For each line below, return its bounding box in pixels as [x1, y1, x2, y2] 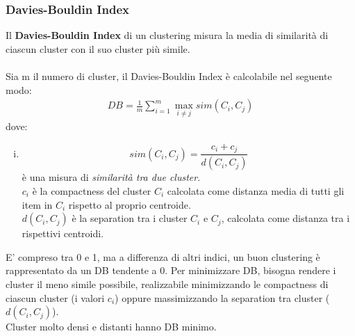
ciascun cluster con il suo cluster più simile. [6, 41, 190, 56]
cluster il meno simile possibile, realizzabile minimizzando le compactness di [6, 276, 329, 291]
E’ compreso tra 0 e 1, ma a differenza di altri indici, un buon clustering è [6, 249, 320, 264]
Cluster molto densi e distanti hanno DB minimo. [6, 319, 217, 334]
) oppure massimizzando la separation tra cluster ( [115, 290, 330, 305]
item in [22, 197, 53, 211]
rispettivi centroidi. [22, 226, 104, 241]
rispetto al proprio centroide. [68, 197, 191, 211]
